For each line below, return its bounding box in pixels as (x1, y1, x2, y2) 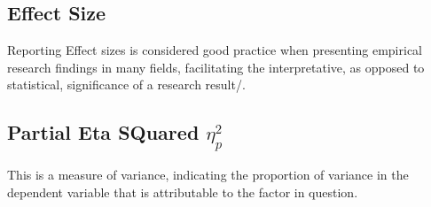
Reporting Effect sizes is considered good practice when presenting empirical (7, 41, 422, 59)
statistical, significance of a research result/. (7, 75, 246, 94)
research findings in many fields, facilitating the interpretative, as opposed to (7, 57, 425, 76)
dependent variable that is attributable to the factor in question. (7, 182, 358, 201)
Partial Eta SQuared (7, 119, 200, 146)
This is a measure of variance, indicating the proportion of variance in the (7, 165, 409, 183)
